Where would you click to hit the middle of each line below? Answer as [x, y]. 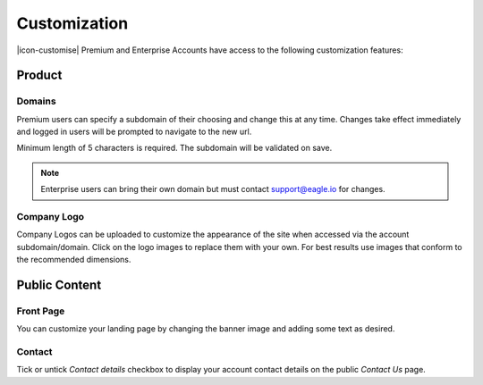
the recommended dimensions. [74, 260]
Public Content [59, 285]
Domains [37, 101]
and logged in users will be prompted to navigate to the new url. [134, 132]
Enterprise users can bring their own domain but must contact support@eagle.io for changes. [213, 189]
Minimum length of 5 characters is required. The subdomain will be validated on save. [174, 148]
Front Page [41, 311]
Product [39, 75]
